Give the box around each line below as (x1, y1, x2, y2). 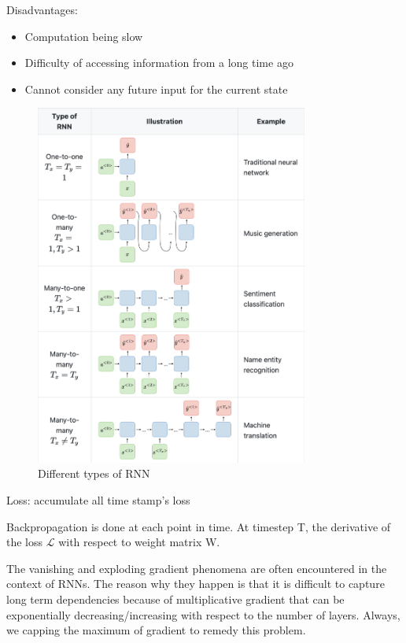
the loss (6, 534, 43, 550)
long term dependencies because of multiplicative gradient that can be (6, 591, 345, 608)
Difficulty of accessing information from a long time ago (24, 54, 293, 71)
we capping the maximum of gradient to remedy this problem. (6, 622, 306, 638)
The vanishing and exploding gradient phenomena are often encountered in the (6, 560, 387, 576)
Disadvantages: (6, 2, 78, 17)
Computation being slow (24, 28, 143, 44)
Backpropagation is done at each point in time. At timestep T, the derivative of (6, 518, 391, 534)
